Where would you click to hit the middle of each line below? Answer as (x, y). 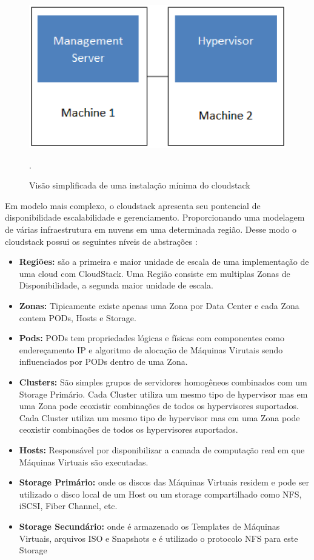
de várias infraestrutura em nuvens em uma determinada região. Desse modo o (151, 229)
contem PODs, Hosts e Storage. (78, 317)
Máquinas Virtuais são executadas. (84, 462)
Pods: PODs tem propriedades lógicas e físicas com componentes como (152, 338)
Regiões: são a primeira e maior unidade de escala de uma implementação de (164, 262)
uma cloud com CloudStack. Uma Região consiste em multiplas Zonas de (155, 273)
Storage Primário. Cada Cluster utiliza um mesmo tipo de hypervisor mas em (163, 394)
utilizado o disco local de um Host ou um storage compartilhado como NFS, (160, 494)
